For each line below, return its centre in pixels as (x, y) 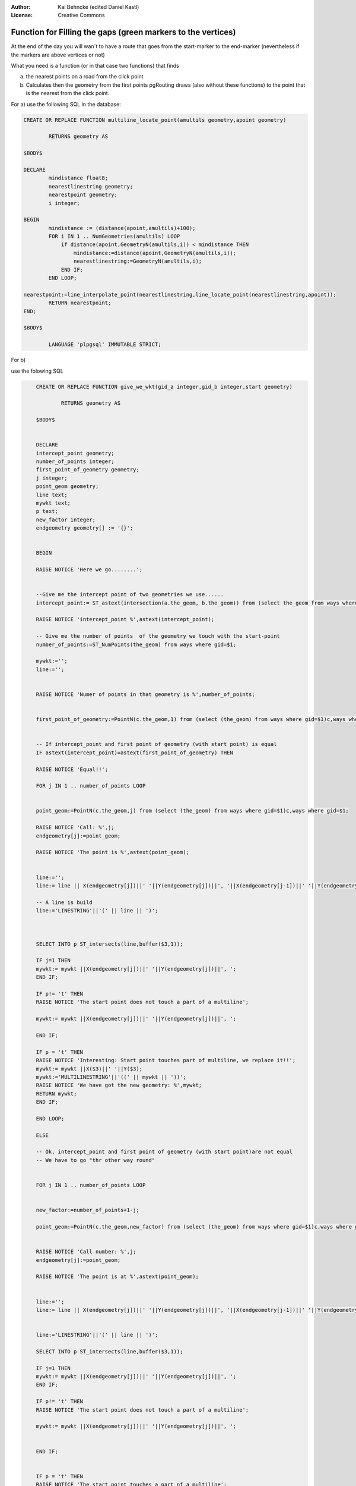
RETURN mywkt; (56, 1093)
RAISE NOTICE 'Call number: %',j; (86, 1252)
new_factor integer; (66, 520)
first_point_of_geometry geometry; (88, 470)
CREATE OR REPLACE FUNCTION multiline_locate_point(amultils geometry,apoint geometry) (155, 120)
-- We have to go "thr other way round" (96, 1160)
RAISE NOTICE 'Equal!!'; (72, 769)
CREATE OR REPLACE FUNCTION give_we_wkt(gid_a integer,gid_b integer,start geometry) (164, 387)
